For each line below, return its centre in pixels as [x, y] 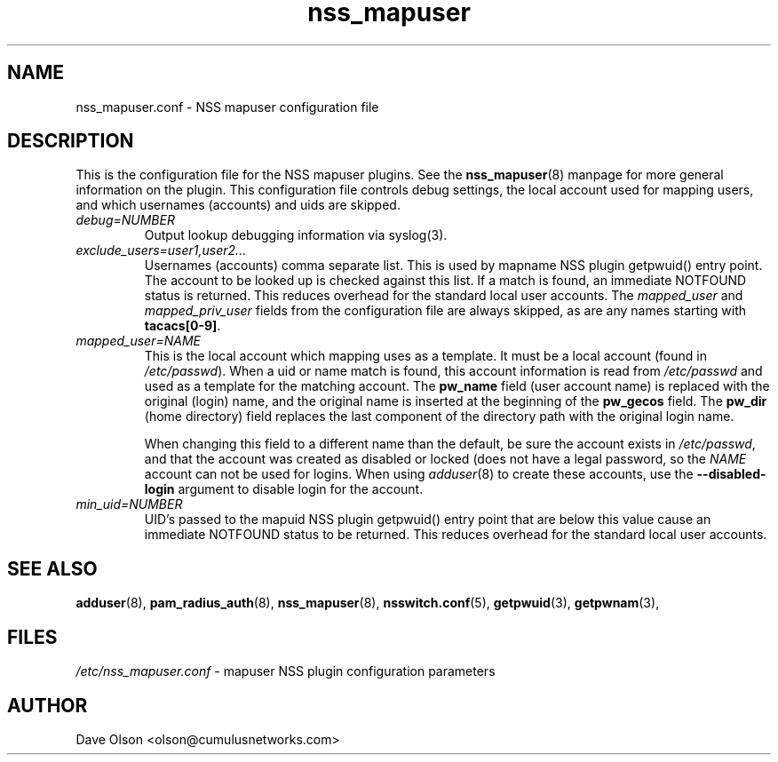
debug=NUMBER [125, 220]
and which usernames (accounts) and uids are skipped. [238, 205]
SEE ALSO [52, 568]
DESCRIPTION [71, 141]
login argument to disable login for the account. [284, 489]
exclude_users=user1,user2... [161, 250]
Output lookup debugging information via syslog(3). [296, 235]
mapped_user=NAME [138, 341]
